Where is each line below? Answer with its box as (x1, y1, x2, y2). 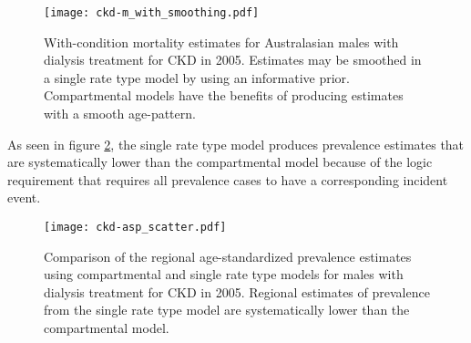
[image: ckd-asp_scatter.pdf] (44, 221, 227, 234)
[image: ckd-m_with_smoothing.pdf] (44, 6, 260, 19)
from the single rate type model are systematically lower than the (44, 300, 410, 319)
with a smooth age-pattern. (44, 104, 196, 123)
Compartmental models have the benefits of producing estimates (44, 86, 404, 105)
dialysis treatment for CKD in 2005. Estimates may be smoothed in (44, 50, 422, 69)
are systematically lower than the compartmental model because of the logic (7, 152, 433, 171)
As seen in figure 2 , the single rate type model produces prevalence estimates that (7, 134, 465, 153)
